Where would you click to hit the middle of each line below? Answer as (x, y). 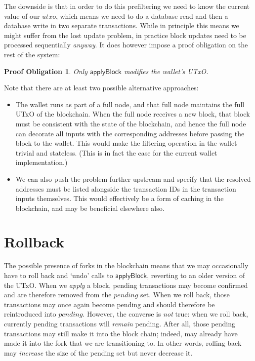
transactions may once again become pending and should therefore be (109, 304)
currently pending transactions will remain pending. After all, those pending (120, 323)
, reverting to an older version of (196, 275)
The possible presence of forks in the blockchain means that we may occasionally (126, 265)
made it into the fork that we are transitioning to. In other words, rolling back (123, 343)
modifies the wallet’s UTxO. (166, 71)
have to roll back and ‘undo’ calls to (59, 275)
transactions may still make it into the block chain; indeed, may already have (121, 333)
